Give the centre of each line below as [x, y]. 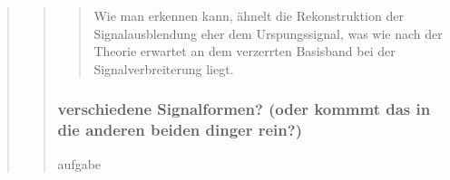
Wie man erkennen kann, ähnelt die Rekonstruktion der [249, 15]
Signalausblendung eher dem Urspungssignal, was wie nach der [268, 33]
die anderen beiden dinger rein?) [180, 130]
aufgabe [79, 163]
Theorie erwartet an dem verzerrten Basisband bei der [245, 51]
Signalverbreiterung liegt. [164, 68]
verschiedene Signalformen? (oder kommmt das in [244, 109]
